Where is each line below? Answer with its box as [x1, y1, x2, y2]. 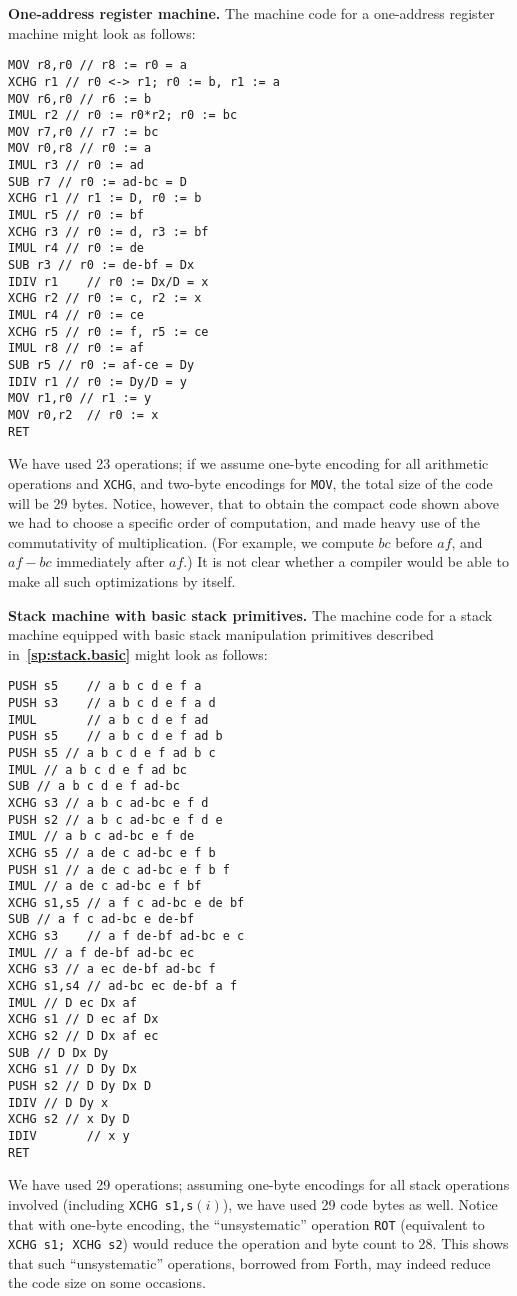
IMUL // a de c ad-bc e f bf [8, 879, 202, 894]
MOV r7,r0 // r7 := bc [8, 124, 159, 139]
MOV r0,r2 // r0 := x [8, 407, 159, 422]
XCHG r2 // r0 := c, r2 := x [8, 291, 202, 306]
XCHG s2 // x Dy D [8, 1112, 130, 1127]
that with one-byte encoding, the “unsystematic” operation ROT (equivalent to [8, 1213, 485, 1234]
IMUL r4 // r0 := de [8, 241, 145, 256]
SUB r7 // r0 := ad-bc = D [8, 174, 187, 189]
